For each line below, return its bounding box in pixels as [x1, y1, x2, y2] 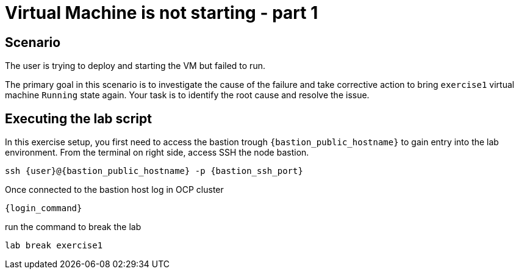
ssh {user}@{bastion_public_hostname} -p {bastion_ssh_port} [5, 166, 303, 176]
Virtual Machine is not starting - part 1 [5, 2, 318, 23]
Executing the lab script [5, 110, 152, 126]
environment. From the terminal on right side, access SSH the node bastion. [5, 147, 309, 158]
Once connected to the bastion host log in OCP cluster [5, 184, 224, 195]
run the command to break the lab [5, 222, 141, 233]
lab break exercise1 [5, 240, 103, 251]
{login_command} [5, 203, 82, 214]
